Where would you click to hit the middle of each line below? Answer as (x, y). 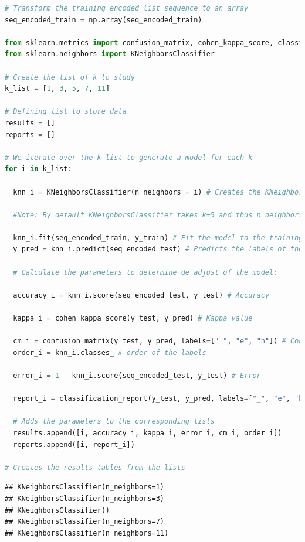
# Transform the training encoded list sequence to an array (127, 8)
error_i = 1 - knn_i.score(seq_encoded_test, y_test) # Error (137, 376)
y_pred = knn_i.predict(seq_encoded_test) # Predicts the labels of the (158, 249)
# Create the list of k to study (70, 77)
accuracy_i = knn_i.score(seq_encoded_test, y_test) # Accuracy (141, 295)
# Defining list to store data (66, 112)
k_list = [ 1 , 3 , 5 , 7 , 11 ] (57, 89)
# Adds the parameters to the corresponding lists (114, 422)
